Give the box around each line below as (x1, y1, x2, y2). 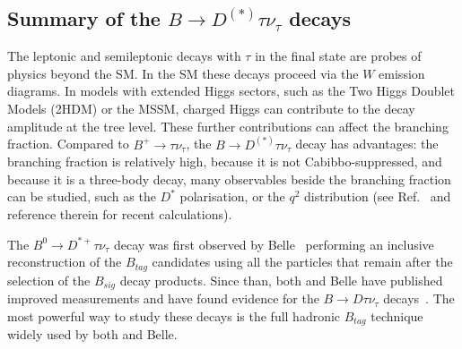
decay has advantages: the (295, 134, 439, 153)
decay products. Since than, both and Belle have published (119, 270, 443, 289)
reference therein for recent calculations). (7, 204, 232, 223)
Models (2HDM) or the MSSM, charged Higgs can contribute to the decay (7, 98, 415, 117)
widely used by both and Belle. (7, 325, 178, 344)
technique (370, 306, 423, 325)
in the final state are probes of (255, 47, 422, 65)
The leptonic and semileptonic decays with (7, 47, 241, 65)
